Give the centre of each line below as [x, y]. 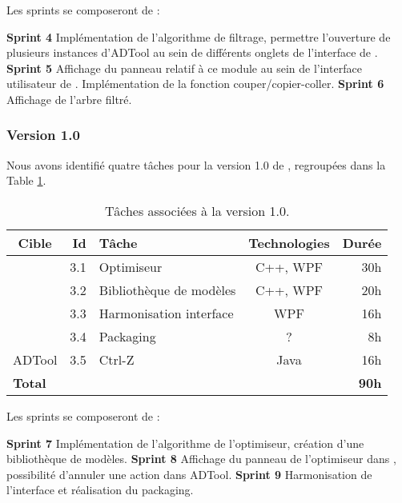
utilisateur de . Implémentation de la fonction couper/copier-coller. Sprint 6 [195, 84]
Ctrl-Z [117, 359]
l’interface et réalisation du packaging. [100, 490]
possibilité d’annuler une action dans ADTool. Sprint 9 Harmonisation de [189, 474]
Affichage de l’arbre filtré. [69, 99]
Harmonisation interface [166, 313]
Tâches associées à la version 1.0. [197, 210]
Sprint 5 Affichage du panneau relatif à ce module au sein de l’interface [184, 68]
